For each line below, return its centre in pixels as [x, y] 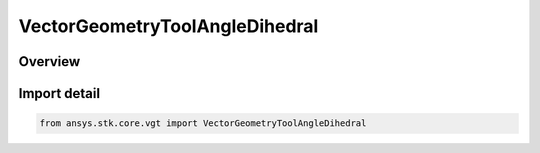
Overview [49, 61]
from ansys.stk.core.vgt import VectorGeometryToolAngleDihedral [203, 123]
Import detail [59, 93]
